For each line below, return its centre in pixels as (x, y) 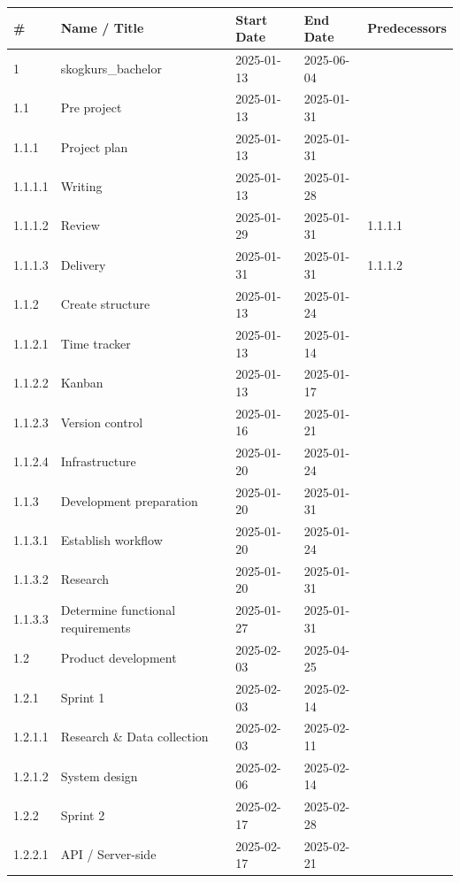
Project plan (94, 146)
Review (80, 225)
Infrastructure (98, 461)
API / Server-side (108, 854)
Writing (81, 186)
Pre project (91, 107)
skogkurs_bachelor (111, 68)
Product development (119, 658)
